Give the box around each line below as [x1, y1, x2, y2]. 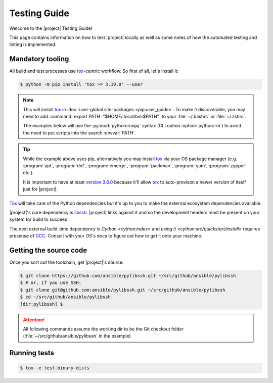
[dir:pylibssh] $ [20, 301, 63, 307]
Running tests [9, 349, 55, 357]
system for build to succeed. [9, 216, 69, 222]
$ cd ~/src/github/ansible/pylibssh [20, 294, 111, 300]
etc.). [23, 170, 34, 176]
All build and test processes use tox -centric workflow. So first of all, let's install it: [9, 68, 179, 74]
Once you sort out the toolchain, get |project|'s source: [9, 259, 124, 265]
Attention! [23, 316, 45, 323]
